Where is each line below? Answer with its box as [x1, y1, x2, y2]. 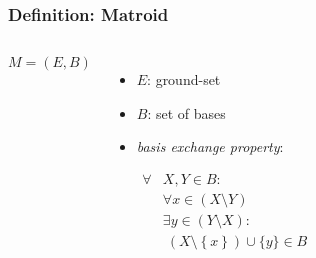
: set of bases [147, 102, 226, 123]
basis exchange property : [136, 136, 284, 157]
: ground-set [147, 69, 221, 90]
